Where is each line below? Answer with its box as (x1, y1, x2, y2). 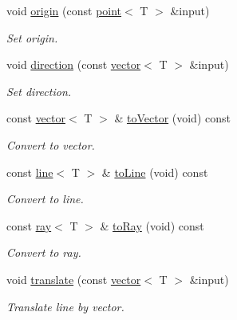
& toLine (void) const (101, 163, 208, 180)
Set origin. (6, 29, 58, 46)
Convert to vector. (6, 136, 95, 153)
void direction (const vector (6, 56, 141, 73)
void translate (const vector (6, 270, 141, 287)
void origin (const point (6, 2, 122, 18)
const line (6, 163, 53, 180)
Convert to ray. (6, 244, 81, 261)
